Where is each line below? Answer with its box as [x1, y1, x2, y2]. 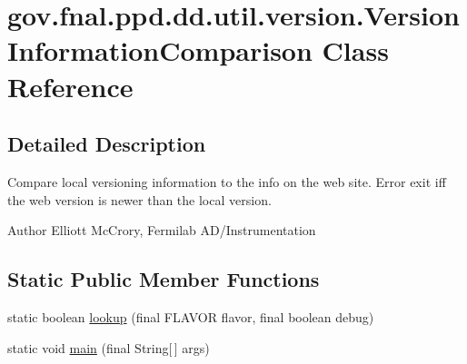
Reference [7, 67, 134, 104]
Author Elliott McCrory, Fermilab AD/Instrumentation [7, 221, 316, 240]
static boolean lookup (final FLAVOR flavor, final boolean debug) [7, 307, 374, 326]
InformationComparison [7, 32, 313, 69]
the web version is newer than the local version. [7, 190, 272, 209]
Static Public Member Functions [7, 265, 320, 293]
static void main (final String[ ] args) [7, 338, 210, 357]
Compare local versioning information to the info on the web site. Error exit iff [7, 172, 446, 191]
